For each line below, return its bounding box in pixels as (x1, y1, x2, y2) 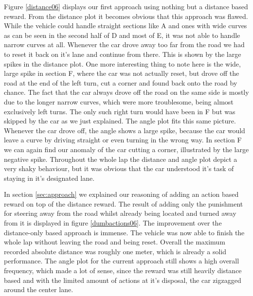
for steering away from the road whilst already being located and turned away (4, 208, 236, 218)
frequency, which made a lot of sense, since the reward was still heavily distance (4, 265, 242, 276)
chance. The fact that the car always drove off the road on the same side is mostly (4, 87, 249, 97)
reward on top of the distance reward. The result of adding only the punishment (4, 198, 243, 209)
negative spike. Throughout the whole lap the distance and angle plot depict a (4, 154, 237, 164)
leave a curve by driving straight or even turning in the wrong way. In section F (4, 135, 242, 145)
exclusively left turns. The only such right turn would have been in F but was (4, 106, 235, 116)
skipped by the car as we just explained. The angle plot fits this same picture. (4, 116, 236, 126)
